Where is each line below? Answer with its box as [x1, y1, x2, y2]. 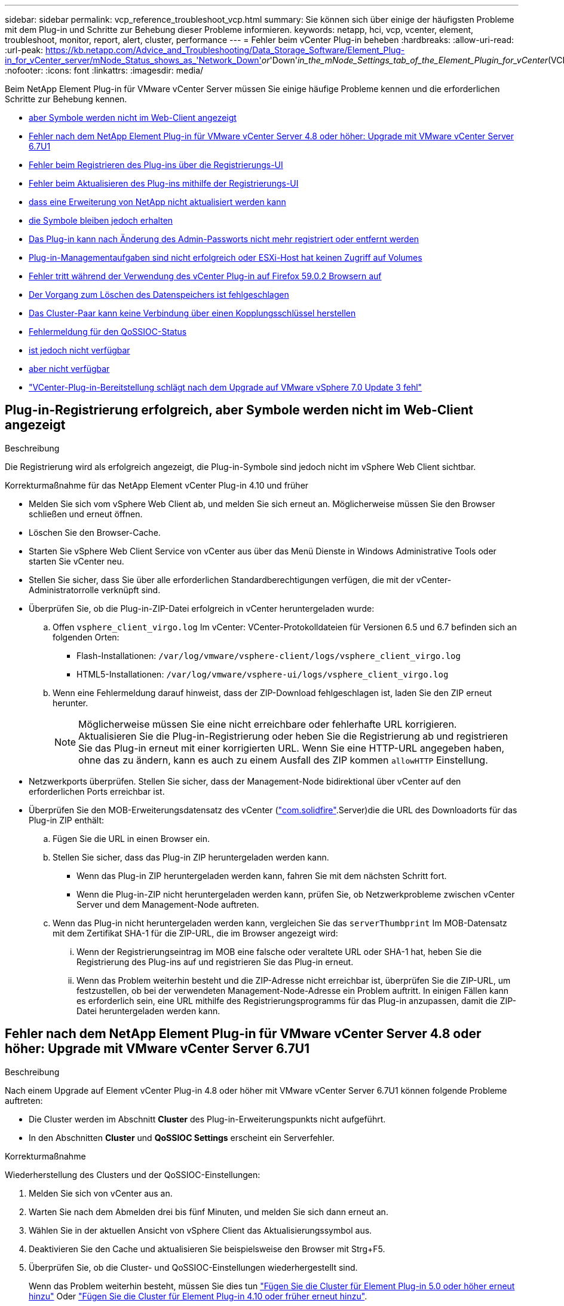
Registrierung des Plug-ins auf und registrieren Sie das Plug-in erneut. [76, 956, 354, 967]
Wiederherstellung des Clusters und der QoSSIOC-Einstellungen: [5, 1169, 260, 1180]
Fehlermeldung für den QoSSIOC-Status [29, 326, 187, 337]
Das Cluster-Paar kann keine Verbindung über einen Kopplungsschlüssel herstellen [29, 308, 356, 318]
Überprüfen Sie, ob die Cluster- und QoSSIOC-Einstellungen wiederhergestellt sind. [29, 1262, 358, 1273]
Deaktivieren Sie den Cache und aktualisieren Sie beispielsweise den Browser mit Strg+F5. [29, 1243, 385, 1254]
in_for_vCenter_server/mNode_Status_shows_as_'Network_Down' [5, 55, 262, 65]
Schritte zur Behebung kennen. [5, 94, 127, 104]
